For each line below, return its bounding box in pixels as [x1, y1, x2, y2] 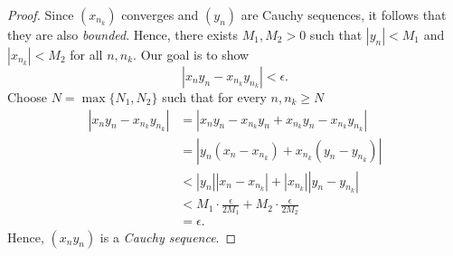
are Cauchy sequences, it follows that [241, 5, 447, 24]
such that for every [162, 88, 267, 106]
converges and [121, 5, 199, 24]
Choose [7, 88, 48, 106]
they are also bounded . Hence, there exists [7, 25, 239, 43]
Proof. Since [7, 5, 74, 24]
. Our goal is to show [133, 45, 250, 63]
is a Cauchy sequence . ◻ [99, 227, 237, 246]
